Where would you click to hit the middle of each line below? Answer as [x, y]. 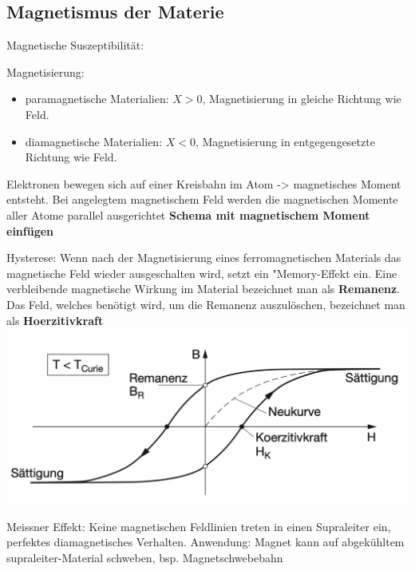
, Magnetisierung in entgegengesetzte [285, 141]
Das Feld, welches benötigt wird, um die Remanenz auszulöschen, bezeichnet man [206, 304]
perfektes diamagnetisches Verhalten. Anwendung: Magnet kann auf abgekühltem [206, 542]
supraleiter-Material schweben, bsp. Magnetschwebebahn [145, 557]
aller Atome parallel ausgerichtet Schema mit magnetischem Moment [188, 214]
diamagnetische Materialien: [94, 141]
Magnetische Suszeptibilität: [75, 45]
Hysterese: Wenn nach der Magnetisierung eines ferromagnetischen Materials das [204, 258]
